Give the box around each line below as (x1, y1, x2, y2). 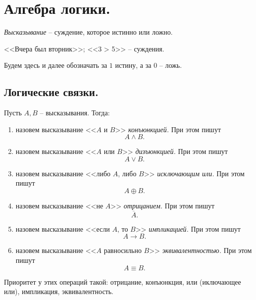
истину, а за (115, 60, 152, 70)
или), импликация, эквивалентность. (4, 286, 114, 297)
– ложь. (159, 60, 182, 70)
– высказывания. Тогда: (40, 107, 110, 118)
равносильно (103, 245, 142, 255)
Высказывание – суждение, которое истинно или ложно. (4, 27, 173, 37)
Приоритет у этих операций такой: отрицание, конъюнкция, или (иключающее (4, 276, 241, 287)
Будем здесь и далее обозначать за (4, 60, 107, 70)
